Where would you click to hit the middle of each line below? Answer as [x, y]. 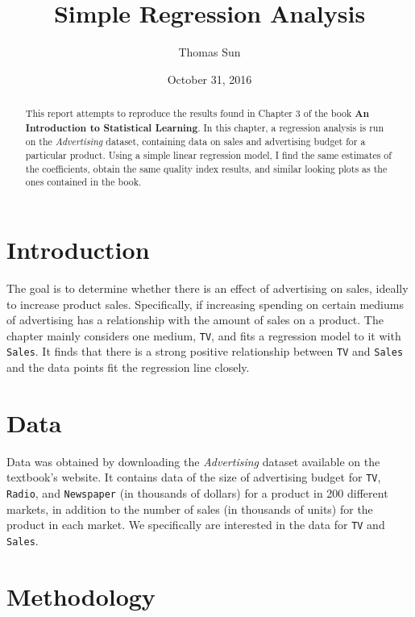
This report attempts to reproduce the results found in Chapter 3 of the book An [197, 114]
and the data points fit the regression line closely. [128, 367]
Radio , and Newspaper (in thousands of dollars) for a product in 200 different [197, 493]
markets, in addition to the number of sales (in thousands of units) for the [190, 509]
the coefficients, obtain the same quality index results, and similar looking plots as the [206, 168]
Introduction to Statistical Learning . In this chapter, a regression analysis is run [205, 127]
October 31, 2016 [210, 79]
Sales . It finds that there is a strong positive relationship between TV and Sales [205, 351]
